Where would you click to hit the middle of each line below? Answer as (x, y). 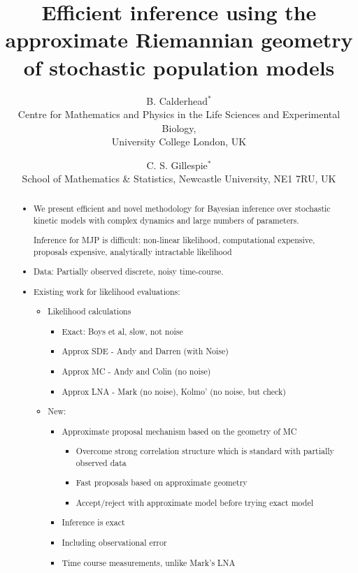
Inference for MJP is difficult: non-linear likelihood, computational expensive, (174, 240)
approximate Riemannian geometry (179, 39)
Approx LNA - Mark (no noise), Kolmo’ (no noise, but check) (174, 391)
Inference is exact (93, 522)
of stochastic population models (179, 67)
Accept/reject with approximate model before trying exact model (195, 502)
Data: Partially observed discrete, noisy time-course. (129, 271)
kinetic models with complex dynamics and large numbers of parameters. (166, 220)
